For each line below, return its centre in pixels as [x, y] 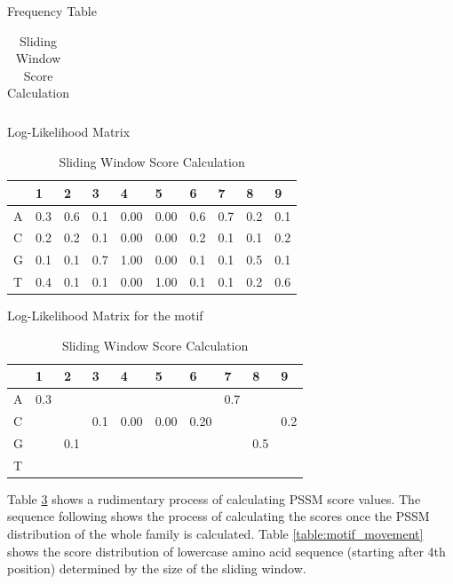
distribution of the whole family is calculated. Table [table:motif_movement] [215, 533]
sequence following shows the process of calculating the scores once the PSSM [219, 516]
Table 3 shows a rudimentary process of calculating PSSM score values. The [214, 498]
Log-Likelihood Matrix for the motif [105, 316]
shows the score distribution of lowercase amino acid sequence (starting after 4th [226, 551]
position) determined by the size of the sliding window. [157, 568]
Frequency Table [52, 11]
